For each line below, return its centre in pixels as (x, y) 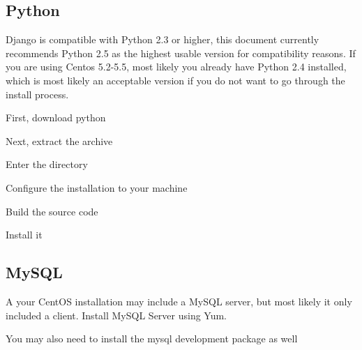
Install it (24, 235)
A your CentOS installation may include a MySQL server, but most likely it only (179, 301)
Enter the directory (47, 164)
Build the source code (52, 211)
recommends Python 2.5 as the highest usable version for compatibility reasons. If (181, 53)
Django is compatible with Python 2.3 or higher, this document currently (163, 39)
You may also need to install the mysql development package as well (152, 338)
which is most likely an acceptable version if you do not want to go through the (175, 80)
